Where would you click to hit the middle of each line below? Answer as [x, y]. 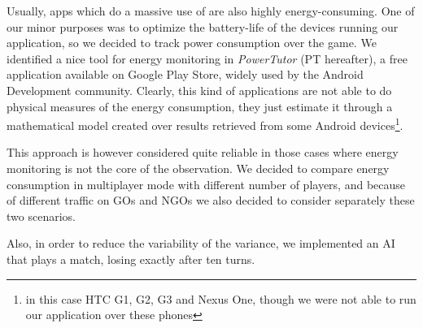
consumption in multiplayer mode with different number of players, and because [206, 184]
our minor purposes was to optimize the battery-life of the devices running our [203, 26]
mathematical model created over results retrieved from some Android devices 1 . [205, 124]
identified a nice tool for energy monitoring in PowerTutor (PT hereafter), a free [207, 58]
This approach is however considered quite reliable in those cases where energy [203, 152]
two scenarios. [41, 216]
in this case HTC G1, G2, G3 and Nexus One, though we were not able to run [221, 298]
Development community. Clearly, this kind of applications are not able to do [199, 90]
